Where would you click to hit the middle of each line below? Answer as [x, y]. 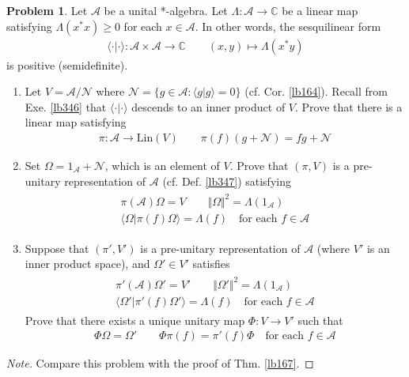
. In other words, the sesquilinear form [288, 26]
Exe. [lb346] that [66, 106]
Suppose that [57, 248]
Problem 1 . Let [47, 10]
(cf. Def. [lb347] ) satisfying [227, 181]
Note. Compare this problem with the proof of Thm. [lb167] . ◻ [160, 363]
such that [320, 320]
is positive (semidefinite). [67, 64]
